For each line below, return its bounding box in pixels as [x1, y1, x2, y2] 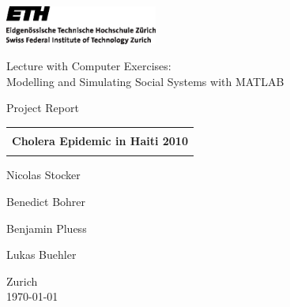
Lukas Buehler [6, 246, 77, 263]
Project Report [6, 99, 79, 116]
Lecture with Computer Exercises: [6, 58, 171, 74]
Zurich [6, 272, 38, 289]
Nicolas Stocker [6, 167, 81, 183]
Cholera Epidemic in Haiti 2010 [12, 133, 188, 148]
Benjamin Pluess [6, 219, 87, 236]
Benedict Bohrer [6, 193, 86, 209]
